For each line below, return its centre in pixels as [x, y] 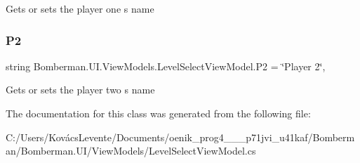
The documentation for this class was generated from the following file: [158, 113]
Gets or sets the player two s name [80, 90]
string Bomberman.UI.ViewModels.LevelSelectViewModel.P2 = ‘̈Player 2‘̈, [166, 66]
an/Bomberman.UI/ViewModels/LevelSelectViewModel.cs [131, 151]
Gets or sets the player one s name [80, 8]
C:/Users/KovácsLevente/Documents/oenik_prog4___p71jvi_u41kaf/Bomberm [180, 137]
